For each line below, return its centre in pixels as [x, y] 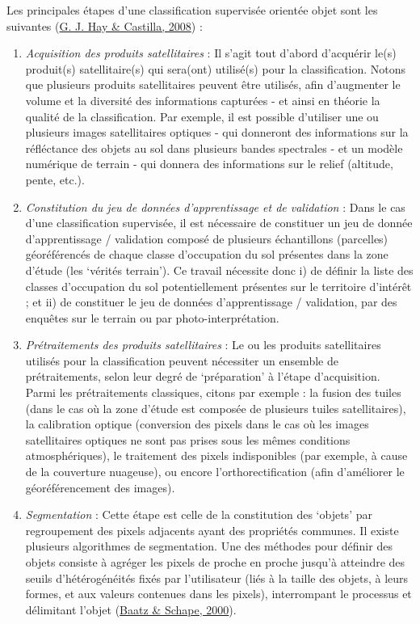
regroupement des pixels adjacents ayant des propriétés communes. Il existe [212, 530]
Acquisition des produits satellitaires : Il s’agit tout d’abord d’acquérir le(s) [211, 53]
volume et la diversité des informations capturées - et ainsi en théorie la [203, 100]
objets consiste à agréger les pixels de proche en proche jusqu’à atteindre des [215, 562]
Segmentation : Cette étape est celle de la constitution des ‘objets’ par [199, 514]
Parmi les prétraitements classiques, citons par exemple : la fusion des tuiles [213, 392]
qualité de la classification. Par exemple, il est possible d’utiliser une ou [202, 116]
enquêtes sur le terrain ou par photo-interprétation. [152, 317]
